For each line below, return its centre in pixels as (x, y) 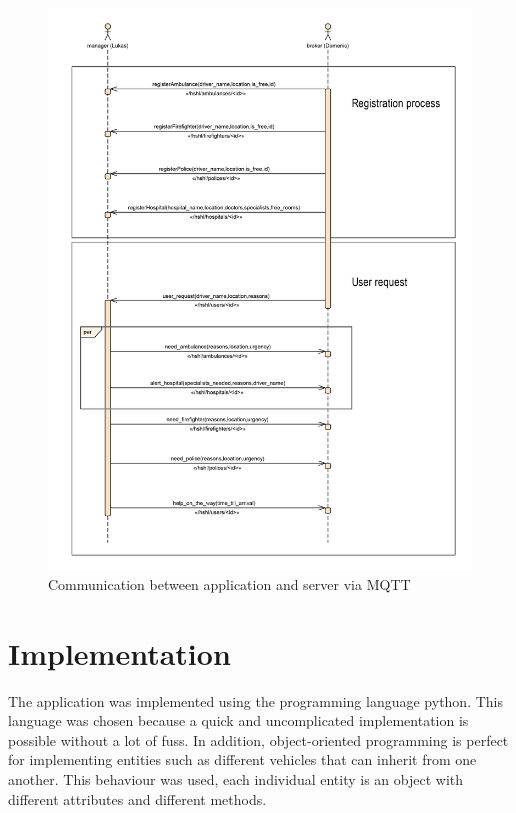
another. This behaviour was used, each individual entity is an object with (236, 779)
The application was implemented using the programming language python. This (255, 700)
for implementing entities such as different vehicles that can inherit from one (242, 759)
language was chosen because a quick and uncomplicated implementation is (238, 720)
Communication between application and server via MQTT (229, 583)
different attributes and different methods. (137, 798)
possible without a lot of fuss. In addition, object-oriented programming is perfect (258, 739)
